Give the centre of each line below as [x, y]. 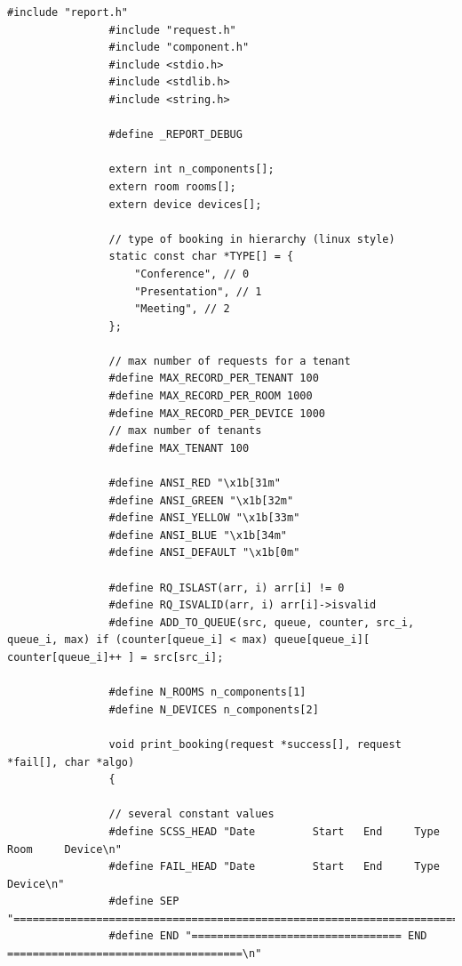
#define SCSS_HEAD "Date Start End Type [274, 831]
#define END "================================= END [268, 936]
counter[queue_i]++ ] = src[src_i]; [115, 657]
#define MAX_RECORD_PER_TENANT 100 [214, 378]
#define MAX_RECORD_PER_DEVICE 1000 [217, 413]
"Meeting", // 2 [182, 309]
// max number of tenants [185, 431]
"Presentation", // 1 [198, 291]
